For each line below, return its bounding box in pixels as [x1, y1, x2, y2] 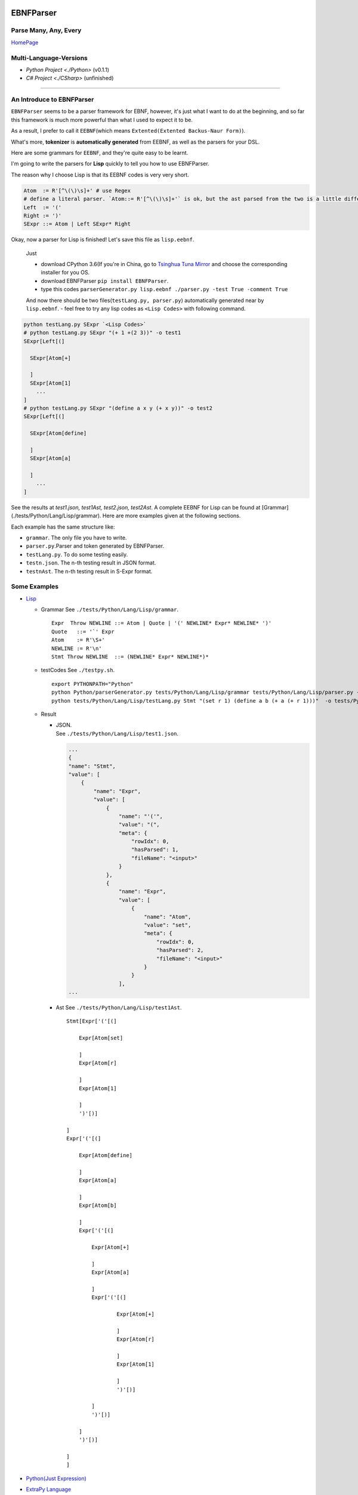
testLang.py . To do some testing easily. [26, 551, 128, 558]
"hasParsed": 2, [156, 947, 204, 954]
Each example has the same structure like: [11, 523, 116, 530]
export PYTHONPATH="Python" [51, 681, 134, 687]
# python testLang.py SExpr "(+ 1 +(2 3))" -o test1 [23, 329, 181, 336]
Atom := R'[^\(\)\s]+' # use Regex [23, 187, 131, 194]
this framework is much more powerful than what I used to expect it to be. [11, 116, 193, 123]
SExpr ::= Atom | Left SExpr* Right [23, 221, 131, 227]
